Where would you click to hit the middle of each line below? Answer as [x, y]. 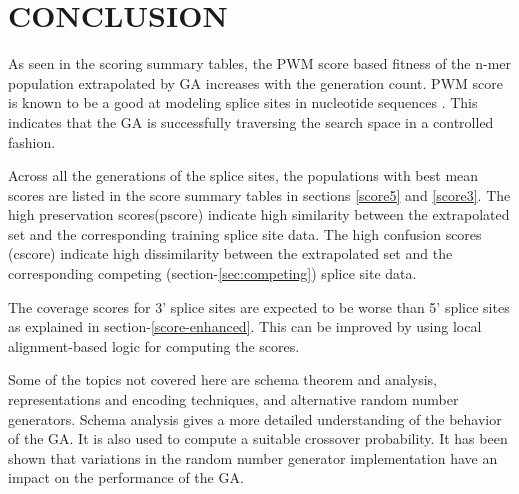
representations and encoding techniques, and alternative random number [233, 399]
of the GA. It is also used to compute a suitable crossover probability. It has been [258, 438]
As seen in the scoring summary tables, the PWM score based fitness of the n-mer [260, 63]
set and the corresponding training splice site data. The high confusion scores [245, 233]
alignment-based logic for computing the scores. [154, 345]
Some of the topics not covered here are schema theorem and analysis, [222, 379]
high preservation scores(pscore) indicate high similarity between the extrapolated [259, 214]
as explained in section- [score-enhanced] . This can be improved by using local [245, 326]
